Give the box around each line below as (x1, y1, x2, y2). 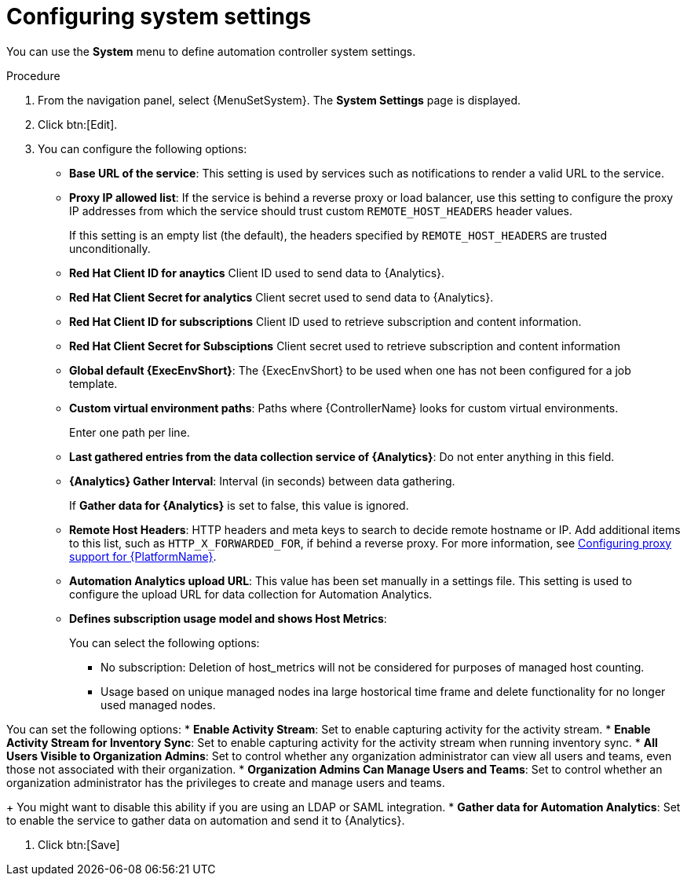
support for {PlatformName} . (69, 549, 217, 563)
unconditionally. (69, 241, 151, 255)
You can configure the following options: (38, 141, 247, 156)
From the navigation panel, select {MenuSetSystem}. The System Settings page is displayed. (38, 93, 521, 107)
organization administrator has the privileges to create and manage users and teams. (6, 775, 445, 789)
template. (69, 376, 118, 390)
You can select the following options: (69, 635, 260, 650)
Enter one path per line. (69, 425, 190, 439)
